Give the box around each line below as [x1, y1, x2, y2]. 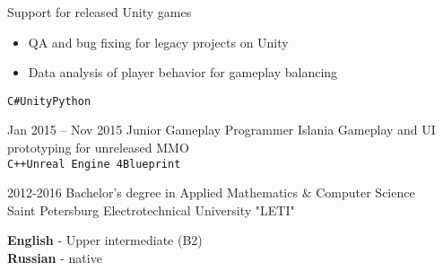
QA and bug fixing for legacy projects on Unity [28, 32, 289, 51]
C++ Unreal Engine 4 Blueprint [7, 157, 181, 170]
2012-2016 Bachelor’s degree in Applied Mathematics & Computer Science [7, 183, 415, 202]
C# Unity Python [7, 94, 91, 108]
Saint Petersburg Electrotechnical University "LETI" [7, 200, 295, 219]
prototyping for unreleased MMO [7, 138, 189, 157]
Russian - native [7, 249, 102, 267]
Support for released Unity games [7, 3, 192, 21]
